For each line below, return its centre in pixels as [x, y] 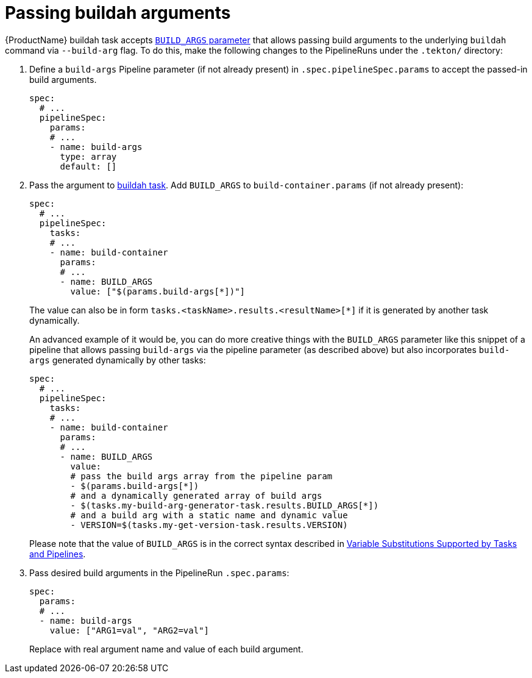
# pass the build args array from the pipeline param [201, 476]
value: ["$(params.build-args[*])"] [158, 291]
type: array [88, 156]
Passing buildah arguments [118, 13]
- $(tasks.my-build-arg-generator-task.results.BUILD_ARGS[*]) [225, 505]
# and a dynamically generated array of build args [196, 495]
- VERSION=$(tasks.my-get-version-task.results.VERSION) [209, 525]
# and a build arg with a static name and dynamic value [209, 515]
